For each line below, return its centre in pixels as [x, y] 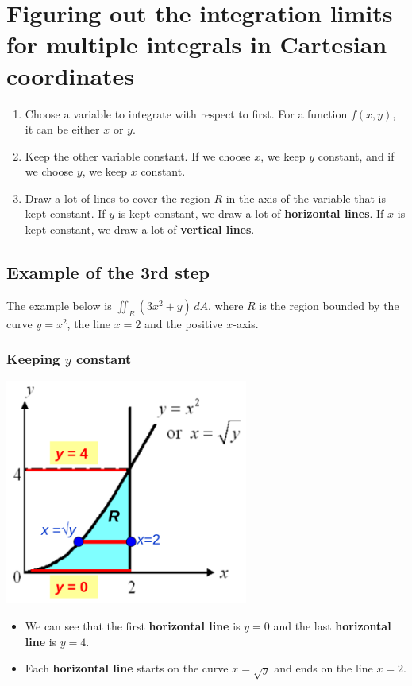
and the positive [184, 323]
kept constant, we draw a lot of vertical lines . [140, 229]
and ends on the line [323, 668]
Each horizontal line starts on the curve [127, 668]
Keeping [33, 359]
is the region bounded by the [329, 305]
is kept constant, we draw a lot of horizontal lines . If [251, 213]
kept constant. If [65, 213]
